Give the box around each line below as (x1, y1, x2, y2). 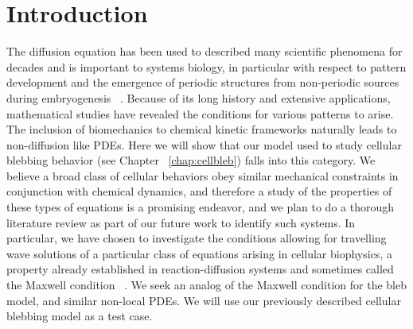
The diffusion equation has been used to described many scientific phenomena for (6, 43, 403, 60)
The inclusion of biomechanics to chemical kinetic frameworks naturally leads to (6, 121, 397, 137)
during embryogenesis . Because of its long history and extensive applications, (6, 89, 391, 106)
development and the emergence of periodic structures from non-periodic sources (6, 74, 399, 91)
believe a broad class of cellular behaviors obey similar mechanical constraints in (6, 167, 399, 184)
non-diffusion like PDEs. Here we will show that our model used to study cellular (6, 136, 402, 153)
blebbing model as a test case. (6, 308, 153, 324)
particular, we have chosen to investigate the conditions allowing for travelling (6, 230, 387, 246)
